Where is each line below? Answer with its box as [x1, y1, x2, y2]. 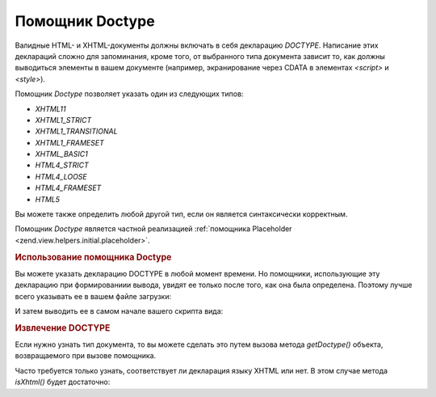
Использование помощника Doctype [15, 251, 172, 263]
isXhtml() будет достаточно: [15, 377, 111, 387]
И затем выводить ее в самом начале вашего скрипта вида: [15, 306, 224, 316]
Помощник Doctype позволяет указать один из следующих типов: [15, 89, 244, 99]
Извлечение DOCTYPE [15, 322, 111, 333]
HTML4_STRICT [35, 160, 89, 170]
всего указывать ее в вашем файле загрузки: [15, 291, 172, 301]
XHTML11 [35, 103, 66, 113]
